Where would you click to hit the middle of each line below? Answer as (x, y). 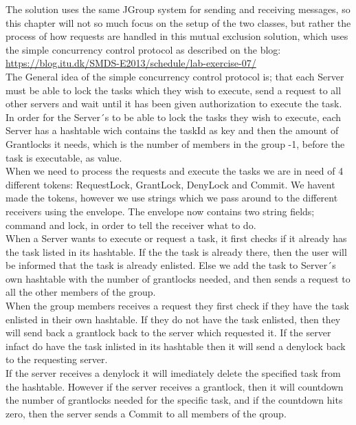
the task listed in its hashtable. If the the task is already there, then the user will (176, 251)
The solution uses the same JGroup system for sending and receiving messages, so (178, 9)
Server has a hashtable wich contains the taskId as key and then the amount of (172, 130)
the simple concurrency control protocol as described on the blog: (143, 49)
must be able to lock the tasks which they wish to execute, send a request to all (174, 90)
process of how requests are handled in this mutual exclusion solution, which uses (177, 36)
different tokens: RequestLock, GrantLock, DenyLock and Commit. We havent (170, 184)
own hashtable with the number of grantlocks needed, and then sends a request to (178, 278)
